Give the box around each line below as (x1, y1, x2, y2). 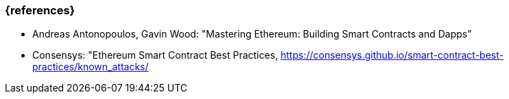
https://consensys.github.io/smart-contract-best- (281, 49, 504, 61)
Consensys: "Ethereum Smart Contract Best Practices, (32, 49, 279, 61)
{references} (5, 3, 75, 17)
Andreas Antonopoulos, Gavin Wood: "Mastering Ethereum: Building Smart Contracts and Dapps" (32, 28, 472, 40)
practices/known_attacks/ (32, 61, 149, 73)
